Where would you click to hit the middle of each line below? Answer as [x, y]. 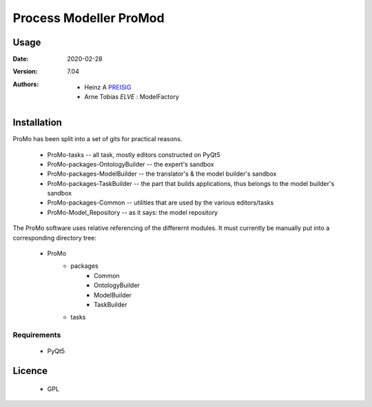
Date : [21, 59]
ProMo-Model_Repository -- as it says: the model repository [133, 212]
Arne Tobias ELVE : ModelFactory [132, 97]
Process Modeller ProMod [89, 18]
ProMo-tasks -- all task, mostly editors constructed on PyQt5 [134, 154]
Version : [25, 72]
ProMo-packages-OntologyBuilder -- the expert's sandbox [131, 164]
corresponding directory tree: [54, 238]
